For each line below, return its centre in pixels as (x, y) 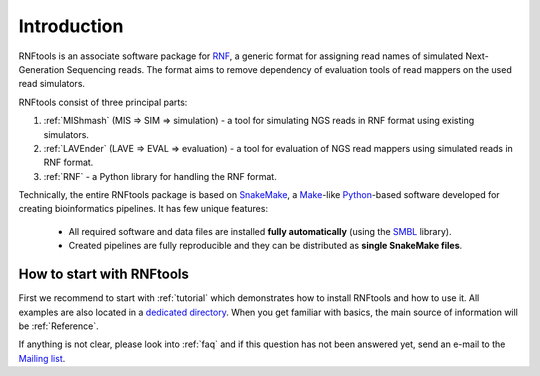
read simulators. (51, 84)
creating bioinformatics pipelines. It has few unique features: (143, 209)
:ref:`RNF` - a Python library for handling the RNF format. (160, 176)
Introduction (71, 26)
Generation (41, 69)
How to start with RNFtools (103, 274)
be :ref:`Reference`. (58, 326)
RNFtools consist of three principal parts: (103, 102)
